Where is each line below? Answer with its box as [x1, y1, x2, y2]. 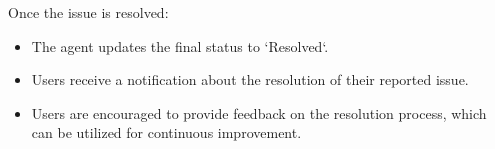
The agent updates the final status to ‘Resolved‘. [31, 35, 329, 56]
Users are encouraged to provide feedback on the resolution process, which [31, 102, 487, 123]
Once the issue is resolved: [8, 2, 169, 22]
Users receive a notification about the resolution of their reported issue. [31, 69, 469, 90]
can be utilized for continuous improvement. [31, 122, 302, 143]
